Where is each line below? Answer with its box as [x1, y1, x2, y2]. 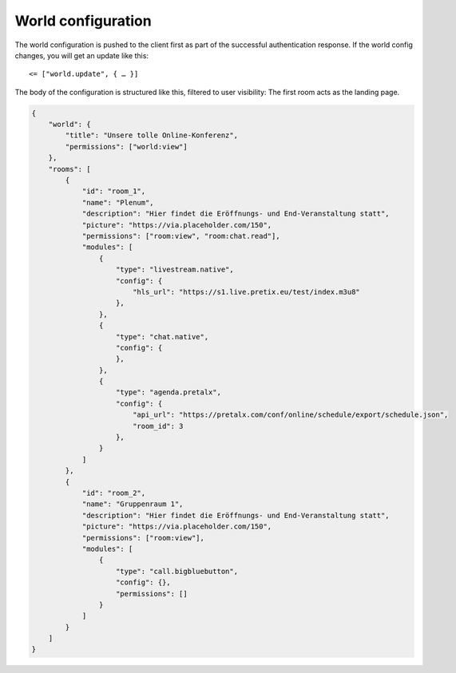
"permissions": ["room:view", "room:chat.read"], [81, 232, 280, 240]
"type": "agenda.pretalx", [116, 388, 221, 397]
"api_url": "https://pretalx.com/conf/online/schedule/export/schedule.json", [132, 410, 449, 419]
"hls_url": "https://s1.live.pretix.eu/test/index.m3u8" [132, 287, 361, 296]
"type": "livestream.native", [116, 265, 235, 275]
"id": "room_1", [81, 187, 146, 196]
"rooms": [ [48, 164, 91, 173]
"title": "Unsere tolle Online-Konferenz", [65, 131, 239, 140]
